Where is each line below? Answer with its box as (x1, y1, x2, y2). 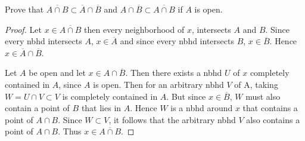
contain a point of (5, 102, 70, 114)
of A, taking (234, 78, 278, 90)
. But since (166, 90, 206, 102)
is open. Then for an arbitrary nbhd (93, 78, 224, 90)
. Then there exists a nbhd (125, 66, 222, 79)
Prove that (5, 3, 44, 15)
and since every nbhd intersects (120, 35, 234, 47)
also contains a (246, 113, 300, 125)
